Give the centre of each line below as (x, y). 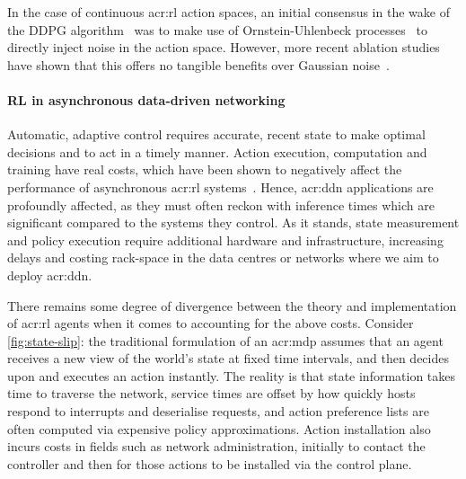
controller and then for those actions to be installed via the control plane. (210, 463)
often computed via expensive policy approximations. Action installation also (219, 428)
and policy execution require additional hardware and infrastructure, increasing (225, 239)
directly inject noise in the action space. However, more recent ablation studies (224, 47)
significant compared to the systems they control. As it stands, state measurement (233, 222)
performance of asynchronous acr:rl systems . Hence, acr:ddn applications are (220, 186)
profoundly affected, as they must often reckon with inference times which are (221, 204)
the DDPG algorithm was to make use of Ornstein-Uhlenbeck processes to (217, 29)
